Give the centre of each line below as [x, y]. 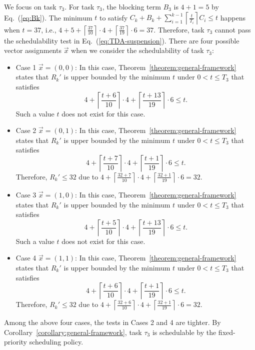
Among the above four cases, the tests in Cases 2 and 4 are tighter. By [112, 322]
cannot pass [233, 29]
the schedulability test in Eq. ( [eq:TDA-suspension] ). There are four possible [122, 40]
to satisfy [113, 17]
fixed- [227, 332]
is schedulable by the [184, 332]
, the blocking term [131, 6]
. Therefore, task [179, 29]
